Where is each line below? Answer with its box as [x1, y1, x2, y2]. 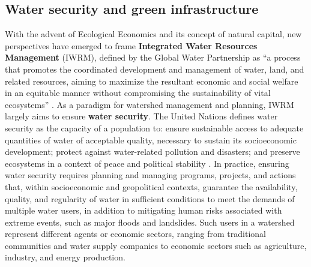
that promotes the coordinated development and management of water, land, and [5, 62, 304, 75]
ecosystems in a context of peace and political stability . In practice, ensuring [5, 157, 289, 169]
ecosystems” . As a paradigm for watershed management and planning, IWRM [5, 98, 294, 110]
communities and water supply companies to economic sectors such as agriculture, [5, 239, 307, 251]
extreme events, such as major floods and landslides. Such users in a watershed [5, 215, 295, 228]
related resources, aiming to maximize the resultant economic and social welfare [5, 74, 298, 87]
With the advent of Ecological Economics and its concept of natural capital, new [5, 28, 302, 40]
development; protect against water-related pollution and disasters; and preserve [5, 145, 300, 158]
